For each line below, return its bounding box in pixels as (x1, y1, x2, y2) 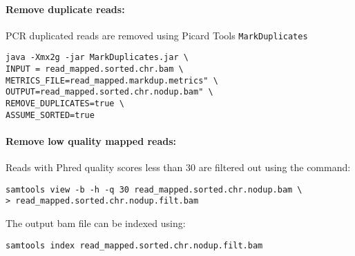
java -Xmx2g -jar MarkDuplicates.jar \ (6, 52, 189, 63)
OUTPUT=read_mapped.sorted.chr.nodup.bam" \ (6, 87, 213, 97)
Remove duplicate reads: (6, 1, 125, 16)
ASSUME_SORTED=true (6, 110, 95, 120)
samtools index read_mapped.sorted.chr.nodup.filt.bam (6, 240, 263, 250)
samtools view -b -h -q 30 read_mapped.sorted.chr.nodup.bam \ (6, 184, 303, 195)
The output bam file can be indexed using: (6, 216, 186, 230)
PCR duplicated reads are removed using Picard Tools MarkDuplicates (6, 28, 308, 42)
